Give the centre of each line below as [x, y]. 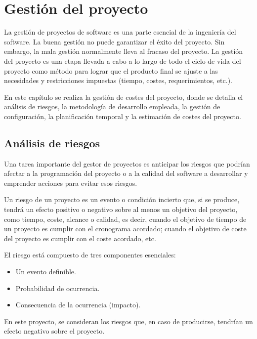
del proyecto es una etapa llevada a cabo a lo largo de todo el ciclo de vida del [123, 61]
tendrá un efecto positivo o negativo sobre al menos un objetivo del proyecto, [121, 209]
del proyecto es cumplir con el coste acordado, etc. [80, 238]
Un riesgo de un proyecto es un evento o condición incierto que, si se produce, [122, 199]
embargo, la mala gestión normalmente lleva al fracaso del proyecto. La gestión [124, 51]
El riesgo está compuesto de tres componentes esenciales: [90, 255]
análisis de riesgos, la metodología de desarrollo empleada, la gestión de [112, 106]
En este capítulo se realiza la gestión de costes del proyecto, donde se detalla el [124, 97]
